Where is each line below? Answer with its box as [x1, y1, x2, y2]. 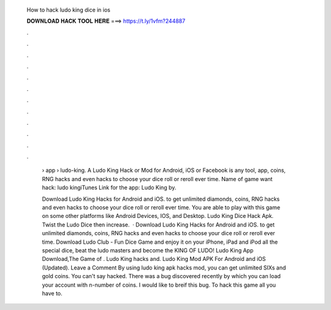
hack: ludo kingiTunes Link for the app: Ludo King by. [42, 184, 177, 192]
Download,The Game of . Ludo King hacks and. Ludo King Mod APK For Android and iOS [42, 255, 266, 263]
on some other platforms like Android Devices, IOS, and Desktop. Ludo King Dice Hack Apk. [42, 212, 274, 220]
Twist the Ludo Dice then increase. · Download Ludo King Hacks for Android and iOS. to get [42, 221, 275, 228]
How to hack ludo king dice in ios [26, 6, 110, 14]
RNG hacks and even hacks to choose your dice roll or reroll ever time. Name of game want [42, 175, 273, 182]
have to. [42, 289, 63, 297]
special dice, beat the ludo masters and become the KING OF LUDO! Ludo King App [42, 246, 254, 254]
